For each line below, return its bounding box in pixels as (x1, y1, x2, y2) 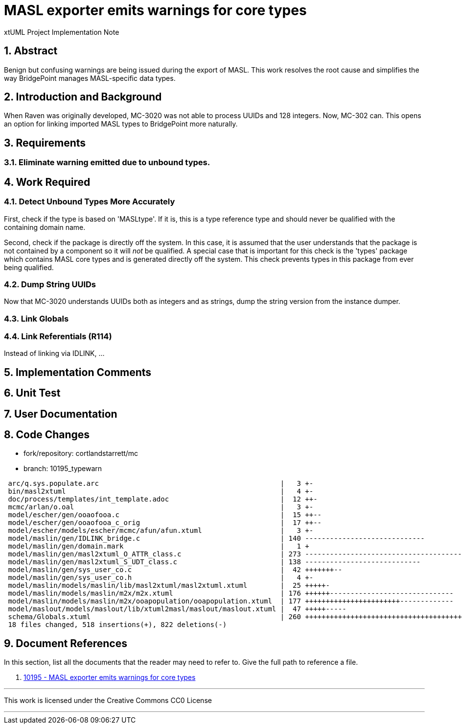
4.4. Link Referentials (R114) (4, 331, 112, 341)
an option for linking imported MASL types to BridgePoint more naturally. (4, 120, 238, 128)
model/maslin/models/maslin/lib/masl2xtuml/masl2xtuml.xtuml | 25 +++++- (8, 581, 330, 590)
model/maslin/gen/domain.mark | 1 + (8, 542, 309, 551)
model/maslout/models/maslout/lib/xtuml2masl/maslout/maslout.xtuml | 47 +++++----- (8, 605, 346, 613)
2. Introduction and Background (4, 91, 162, 103)
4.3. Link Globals (4, 313, 69, 324)
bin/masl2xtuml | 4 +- (8, 487, 314, 496)
